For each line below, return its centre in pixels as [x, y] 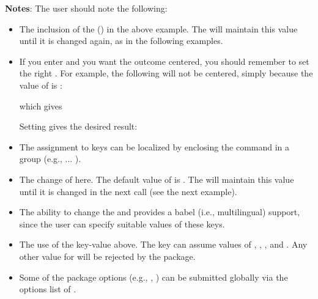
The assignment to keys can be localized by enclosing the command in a [154, 146]
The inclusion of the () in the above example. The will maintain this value [158, 28]
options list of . [48, 289]
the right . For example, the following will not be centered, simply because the [166, 73]
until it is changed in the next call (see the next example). [128, 191]
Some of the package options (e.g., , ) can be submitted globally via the [153, 277]
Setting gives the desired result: [78, 126]
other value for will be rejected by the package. [107, 256]
